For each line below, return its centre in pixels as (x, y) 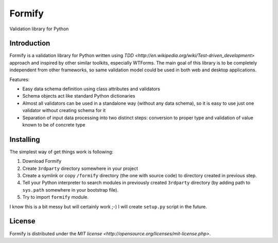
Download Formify (42, 161)
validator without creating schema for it (64, 110)
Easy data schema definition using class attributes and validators (91, 89)
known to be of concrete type (54, 125)
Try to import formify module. (56, 197)
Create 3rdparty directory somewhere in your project (80, 168)
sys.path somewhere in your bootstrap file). (70, 190)
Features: (20, 79)
